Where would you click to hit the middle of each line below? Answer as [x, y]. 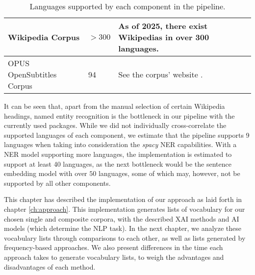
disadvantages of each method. [50, 266]
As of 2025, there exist [163, 26]
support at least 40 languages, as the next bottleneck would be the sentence [118, 163]
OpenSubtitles [32, 74]
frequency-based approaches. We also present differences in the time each [114, 247]
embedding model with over [46, 173]
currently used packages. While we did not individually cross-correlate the [115, 125]
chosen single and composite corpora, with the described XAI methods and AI [122, 218]
